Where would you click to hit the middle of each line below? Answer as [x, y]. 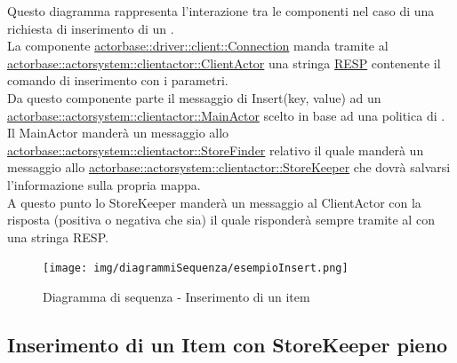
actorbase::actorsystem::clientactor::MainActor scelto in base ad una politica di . [226, 115]
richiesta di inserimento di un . [91, 28]
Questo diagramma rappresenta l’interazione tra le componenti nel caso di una [221, 11]
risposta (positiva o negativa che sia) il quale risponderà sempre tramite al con [221, 220]
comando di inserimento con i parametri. [118, 80]
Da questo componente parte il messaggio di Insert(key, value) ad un [194, 97]
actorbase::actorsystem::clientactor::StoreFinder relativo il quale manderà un [216, 150]
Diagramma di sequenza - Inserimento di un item [176, 296]
